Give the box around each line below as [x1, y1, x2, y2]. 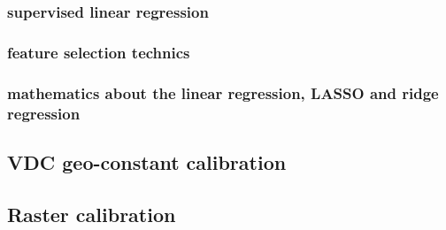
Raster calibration [7, 200, 176, 227]
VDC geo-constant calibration [7, 148, 287, 175]
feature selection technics [7, 41, 190, 63]
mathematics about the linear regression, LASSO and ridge [7, 81, 439, 103]
